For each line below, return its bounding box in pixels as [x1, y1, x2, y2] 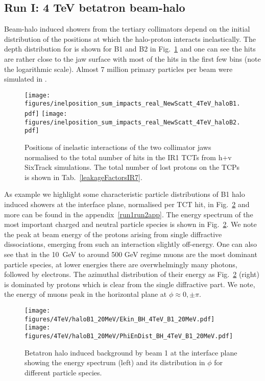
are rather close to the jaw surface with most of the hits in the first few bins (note [4, 53, 261, 64]
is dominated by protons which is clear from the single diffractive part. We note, [4, 278, 255, 289]
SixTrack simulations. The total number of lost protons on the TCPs [25, 162, 240, 172]
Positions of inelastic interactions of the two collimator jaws [25, 142, 211, 153]
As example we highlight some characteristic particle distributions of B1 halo [4, 189, 245, 199]
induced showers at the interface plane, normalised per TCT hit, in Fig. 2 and [4, 199, 250, 210]
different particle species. [25, 367, 102, 377]
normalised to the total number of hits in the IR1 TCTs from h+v [25, 151, 232, 162]
